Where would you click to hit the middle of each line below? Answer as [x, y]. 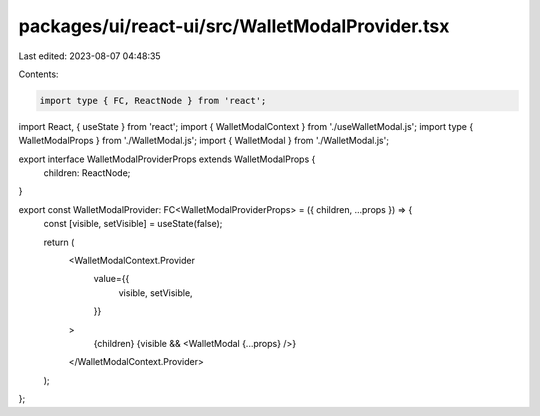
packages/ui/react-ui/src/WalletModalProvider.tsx [234, 26]
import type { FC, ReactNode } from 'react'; [153, 100]
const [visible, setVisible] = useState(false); [133, 224]
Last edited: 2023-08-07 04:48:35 [89, 56]
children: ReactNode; [87, 173]
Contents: [38, 74]
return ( [59, 242]
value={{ [111, 279]
